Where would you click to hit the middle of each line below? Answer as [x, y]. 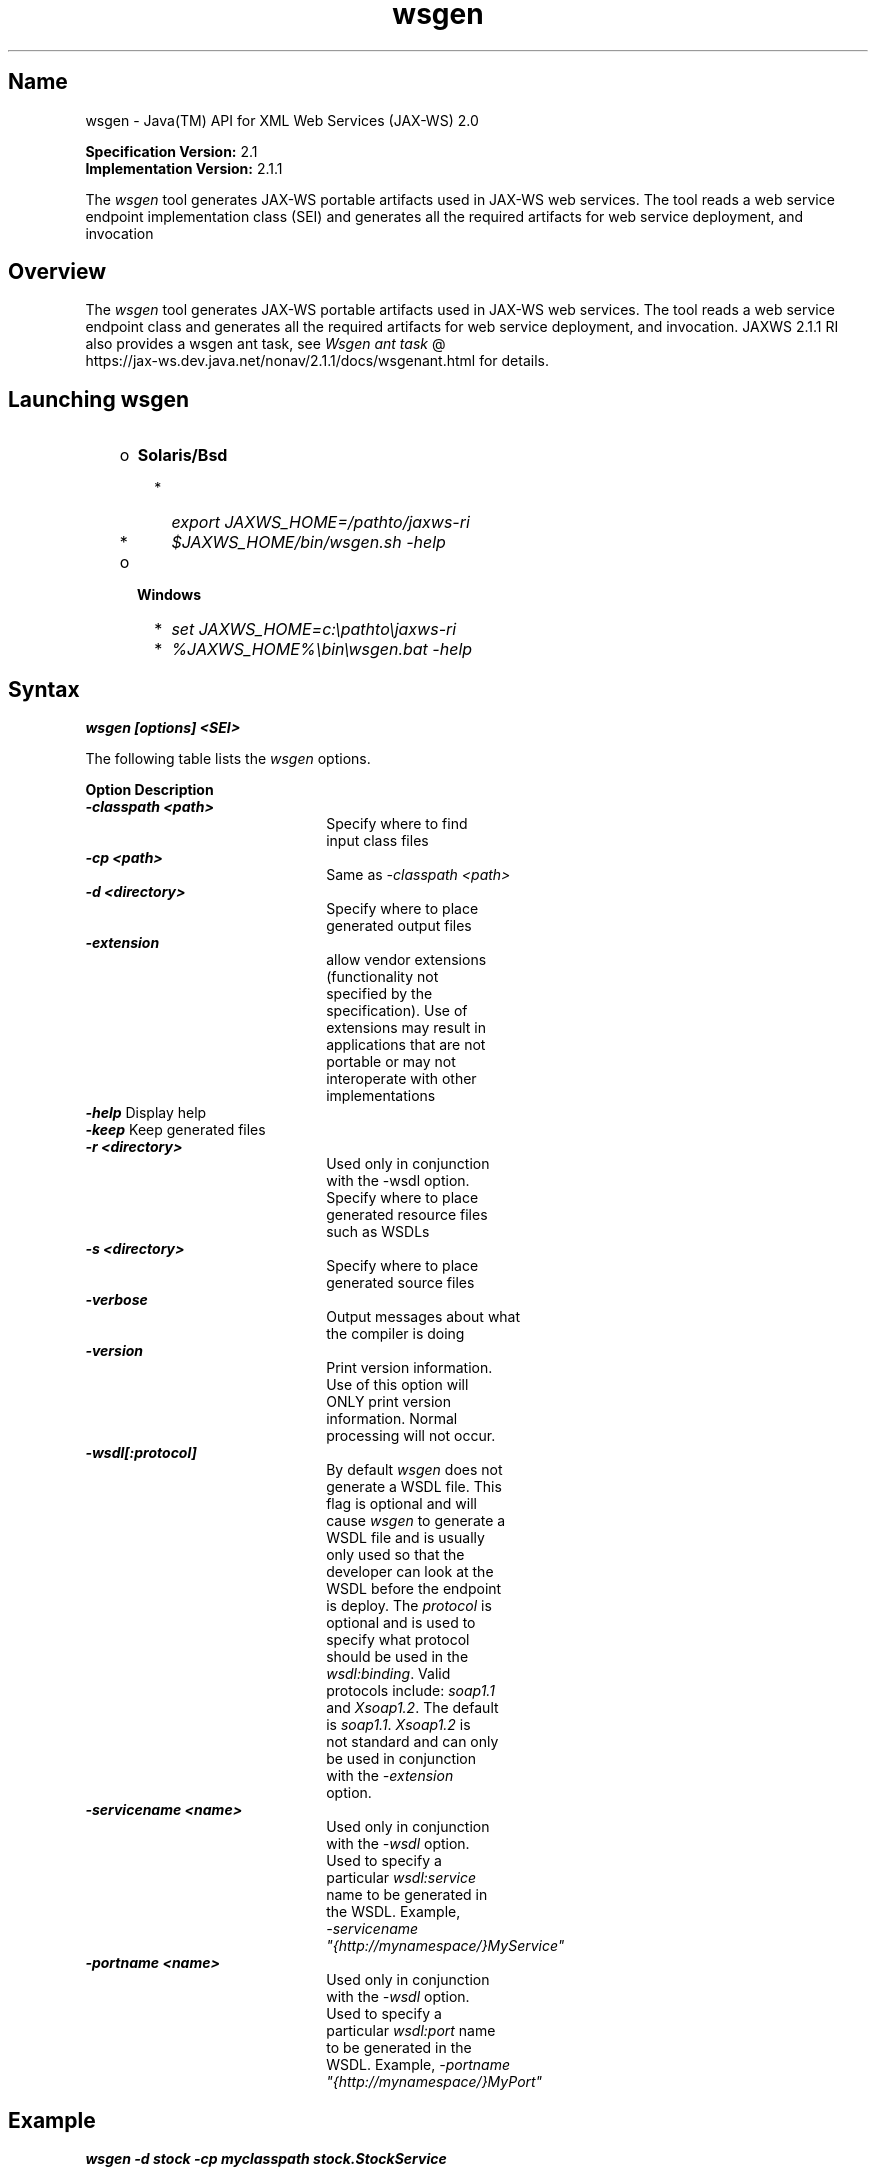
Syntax [44, 689]
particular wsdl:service [401, 1878]
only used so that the [395, 1555]
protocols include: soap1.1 [410, 1691]
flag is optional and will [401, 1504]
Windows [169, 595]
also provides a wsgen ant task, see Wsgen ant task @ [265, 344]
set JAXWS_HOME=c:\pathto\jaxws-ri [314, 629]
